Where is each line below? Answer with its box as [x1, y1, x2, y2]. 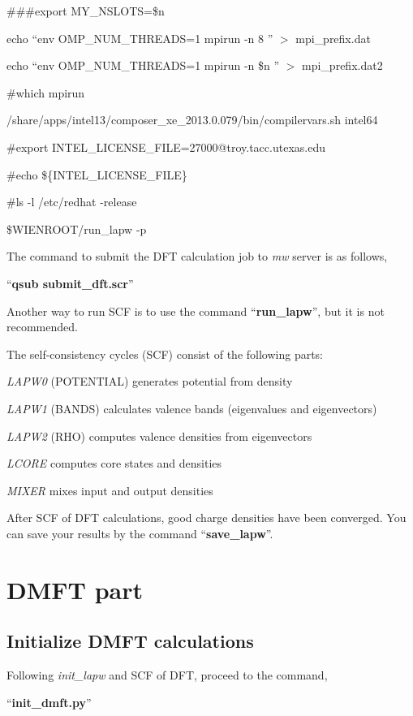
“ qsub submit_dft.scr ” [6, 274, 134, 291]
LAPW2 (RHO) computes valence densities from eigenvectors [6, 427, 312, 444]
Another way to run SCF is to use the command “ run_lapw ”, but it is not [6, 302, 385, 319]
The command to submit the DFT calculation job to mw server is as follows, [6, 248, 388, 265]
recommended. [6, 318, 78, 335]
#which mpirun [6, 84, 85, 101]
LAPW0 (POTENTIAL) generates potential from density [6, 373, 293, 390]
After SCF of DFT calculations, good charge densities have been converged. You [6, 509, 407, 526]
